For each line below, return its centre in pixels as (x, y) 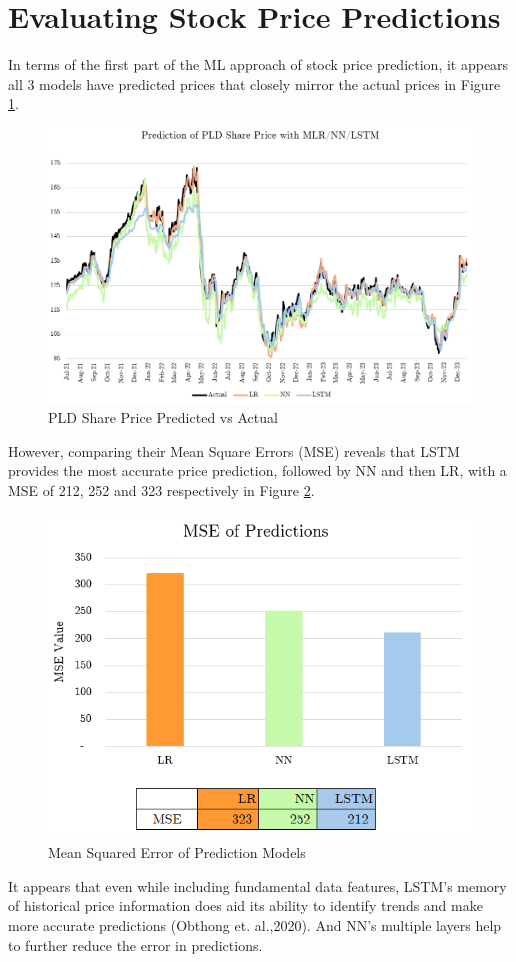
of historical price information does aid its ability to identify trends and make (245, 905)
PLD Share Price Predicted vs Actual (163, 417)
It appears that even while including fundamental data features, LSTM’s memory (257, 885)
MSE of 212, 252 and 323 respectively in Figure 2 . (161, 489)
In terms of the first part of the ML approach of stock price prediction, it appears (258, 64)
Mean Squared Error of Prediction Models (177, 852)
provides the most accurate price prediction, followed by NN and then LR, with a (257, 470)
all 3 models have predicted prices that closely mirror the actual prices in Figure (254, 83)
